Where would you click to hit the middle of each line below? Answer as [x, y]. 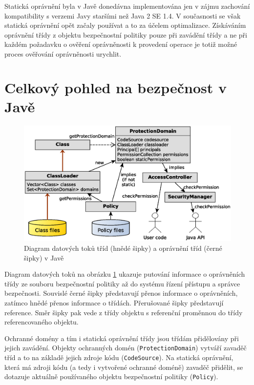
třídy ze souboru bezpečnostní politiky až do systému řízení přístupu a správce [122, 283]
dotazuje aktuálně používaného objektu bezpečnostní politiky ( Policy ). [111, 376]
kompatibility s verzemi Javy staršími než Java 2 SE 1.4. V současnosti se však [123, 15]
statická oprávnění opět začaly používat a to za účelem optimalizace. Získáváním [125, 25]
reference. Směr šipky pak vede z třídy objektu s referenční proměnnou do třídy [124, 312]
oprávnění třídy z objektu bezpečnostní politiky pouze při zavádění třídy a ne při [126, 34]
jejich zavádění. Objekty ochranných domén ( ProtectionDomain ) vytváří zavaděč [126, 348]
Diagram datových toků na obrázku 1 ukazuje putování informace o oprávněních [125, 274]
